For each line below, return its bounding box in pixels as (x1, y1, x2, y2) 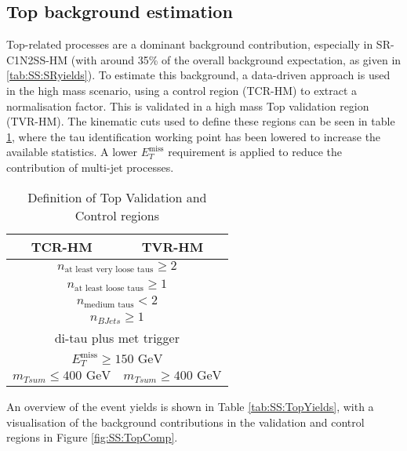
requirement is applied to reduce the (168, 144, 343, 160)
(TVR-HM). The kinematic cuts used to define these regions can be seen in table (6, 113, 395, 129)
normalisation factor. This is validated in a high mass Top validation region (6, 97, 369, 114)
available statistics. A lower (6, 144, 138, 160)
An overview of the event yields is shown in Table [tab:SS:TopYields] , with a (6, 398, 374, 415)
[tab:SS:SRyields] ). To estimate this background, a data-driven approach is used (6, 67, 391, 83)
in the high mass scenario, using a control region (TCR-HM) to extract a (6, 82, 358, 98)
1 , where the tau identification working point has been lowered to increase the (6, 128, 381, 144)
